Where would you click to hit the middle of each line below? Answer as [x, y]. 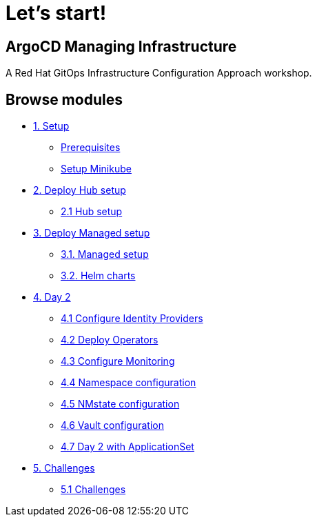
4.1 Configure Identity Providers [132, 319]
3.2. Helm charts [98, 276]
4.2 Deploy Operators [110, 340]
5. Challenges [64, 468]
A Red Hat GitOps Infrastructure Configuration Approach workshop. [159, 73]
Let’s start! [56, 13]
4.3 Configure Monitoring [118, 361]
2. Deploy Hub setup [80, 190]
